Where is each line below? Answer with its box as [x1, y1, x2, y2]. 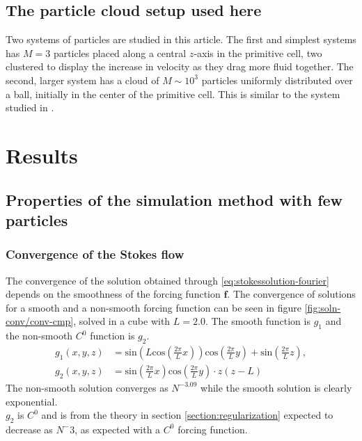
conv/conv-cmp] [6, 314, 74, 328]
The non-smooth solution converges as [6, 380, 168, 394]
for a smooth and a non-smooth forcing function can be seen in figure [6, 300, 302, 314]
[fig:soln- [304, 300, 341, 314]
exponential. [6, 394, 58, 408]
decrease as [6, 422, 53, 436]
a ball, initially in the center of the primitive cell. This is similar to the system [6, 86, 340, 101]
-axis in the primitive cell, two [194, 45, 322, 60]
